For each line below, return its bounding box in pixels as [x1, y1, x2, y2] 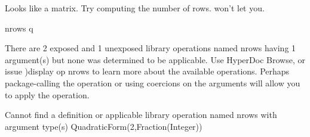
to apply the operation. [5, 88, 90, 101]
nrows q [5, 21, 33, 34]
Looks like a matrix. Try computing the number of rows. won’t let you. [5, 2, 265, 14]
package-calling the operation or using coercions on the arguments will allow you [5, 76, 300, 89]
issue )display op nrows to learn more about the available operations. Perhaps [5, 65, 290, 77]
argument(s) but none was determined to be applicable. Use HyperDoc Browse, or [5, 53, 305, 66]
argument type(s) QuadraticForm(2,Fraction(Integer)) [5, 120, 202, 132]
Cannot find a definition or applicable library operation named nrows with [5, 108, 277, 121]
